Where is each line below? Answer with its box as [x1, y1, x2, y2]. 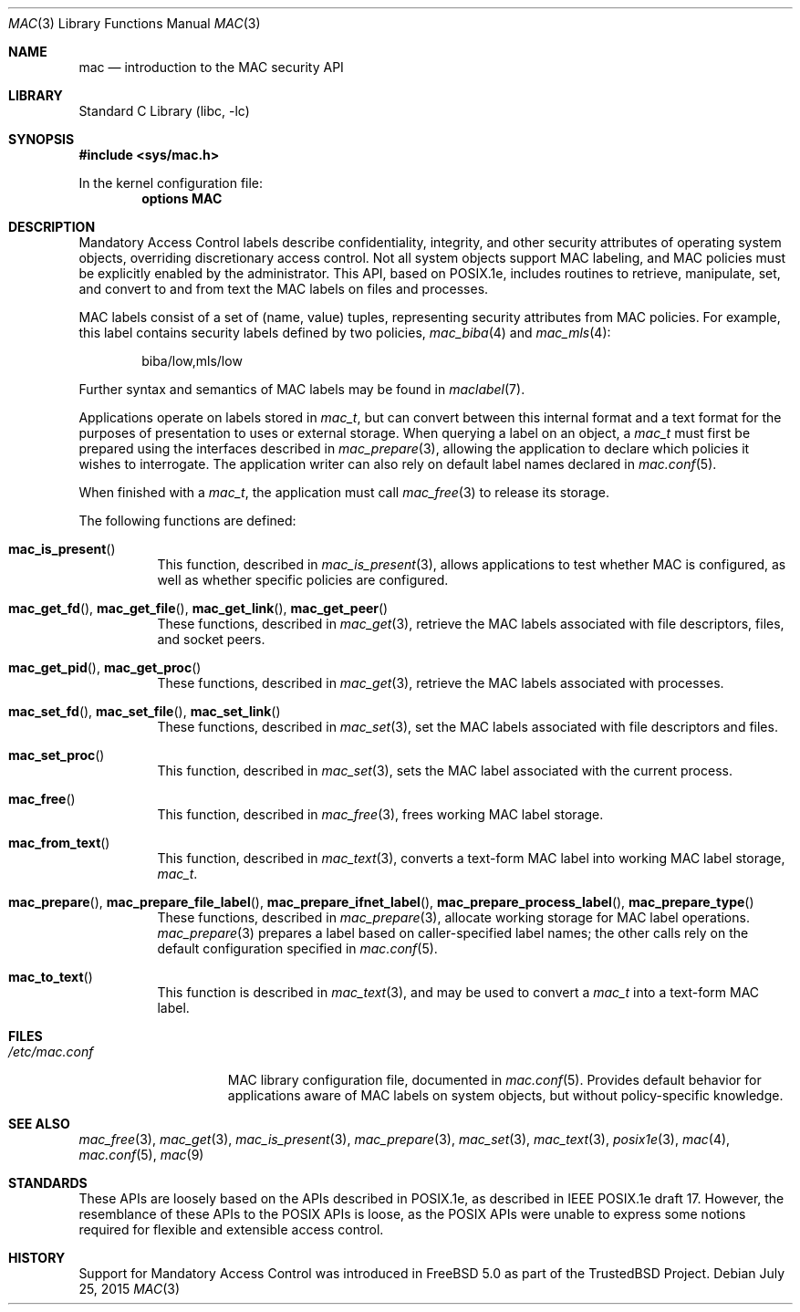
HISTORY [8, 1250, 66, 1265]
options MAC [141, 191, 223, 206]
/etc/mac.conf [8, 1044, 94, 1059]
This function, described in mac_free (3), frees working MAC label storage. [157, 807, 604, 822]
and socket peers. [157, 631, 265, 647]
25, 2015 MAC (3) [78, 1281, 181, 1296]
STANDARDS [8, 1175, 88, 1191]
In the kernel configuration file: [78, 175, 264, 191]
